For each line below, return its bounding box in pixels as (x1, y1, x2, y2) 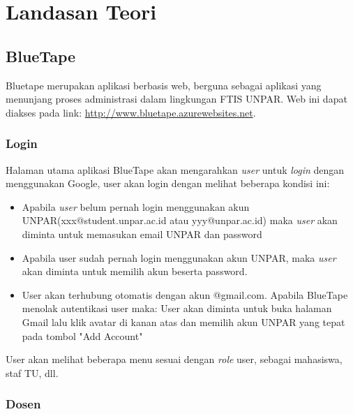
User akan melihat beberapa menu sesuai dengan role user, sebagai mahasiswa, (6, 352, 343, 367)
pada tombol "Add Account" (22, 328, 143, 343)
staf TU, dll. (6, 365, 59, 380)
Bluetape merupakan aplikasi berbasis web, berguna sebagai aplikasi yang (6, 77, 322, 92)
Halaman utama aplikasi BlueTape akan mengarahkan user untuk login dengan (6, 162, 345, 177)
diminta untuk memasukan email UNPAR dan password (22, 226, 262, 241)
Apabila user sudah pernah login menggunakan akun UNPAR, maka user (22, 250, 336, 265)
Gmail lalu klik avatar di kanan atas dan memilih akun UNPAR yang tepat (22, 314, 345, 329)
